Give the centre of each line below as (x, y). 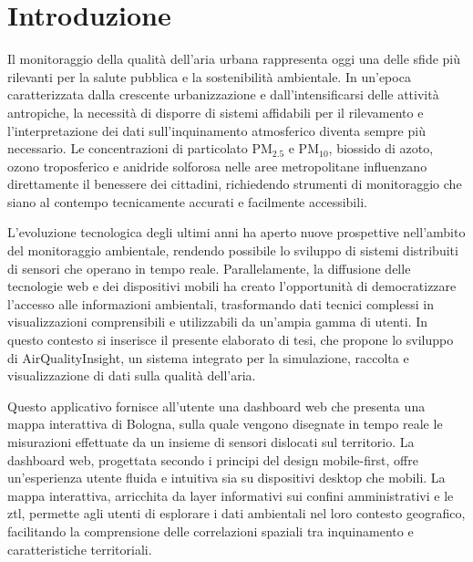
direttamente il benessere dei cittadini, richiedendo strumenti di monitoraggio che (235, 184)
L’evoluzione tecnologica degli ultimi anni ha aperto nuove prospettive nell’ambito (236, 232)
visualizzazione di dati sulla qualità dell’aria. (132, 375)
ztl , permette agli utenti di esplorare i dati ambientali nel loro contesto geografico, (236, 513)
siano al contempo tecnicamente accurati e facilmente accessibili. (187, 201)
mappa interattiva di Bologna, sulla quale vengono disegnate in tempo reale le (225, 424)
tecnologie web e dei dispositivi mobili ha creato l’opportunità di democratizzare (232, 286)
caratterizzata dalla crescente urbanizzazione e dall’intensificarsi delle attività (223, 94)
